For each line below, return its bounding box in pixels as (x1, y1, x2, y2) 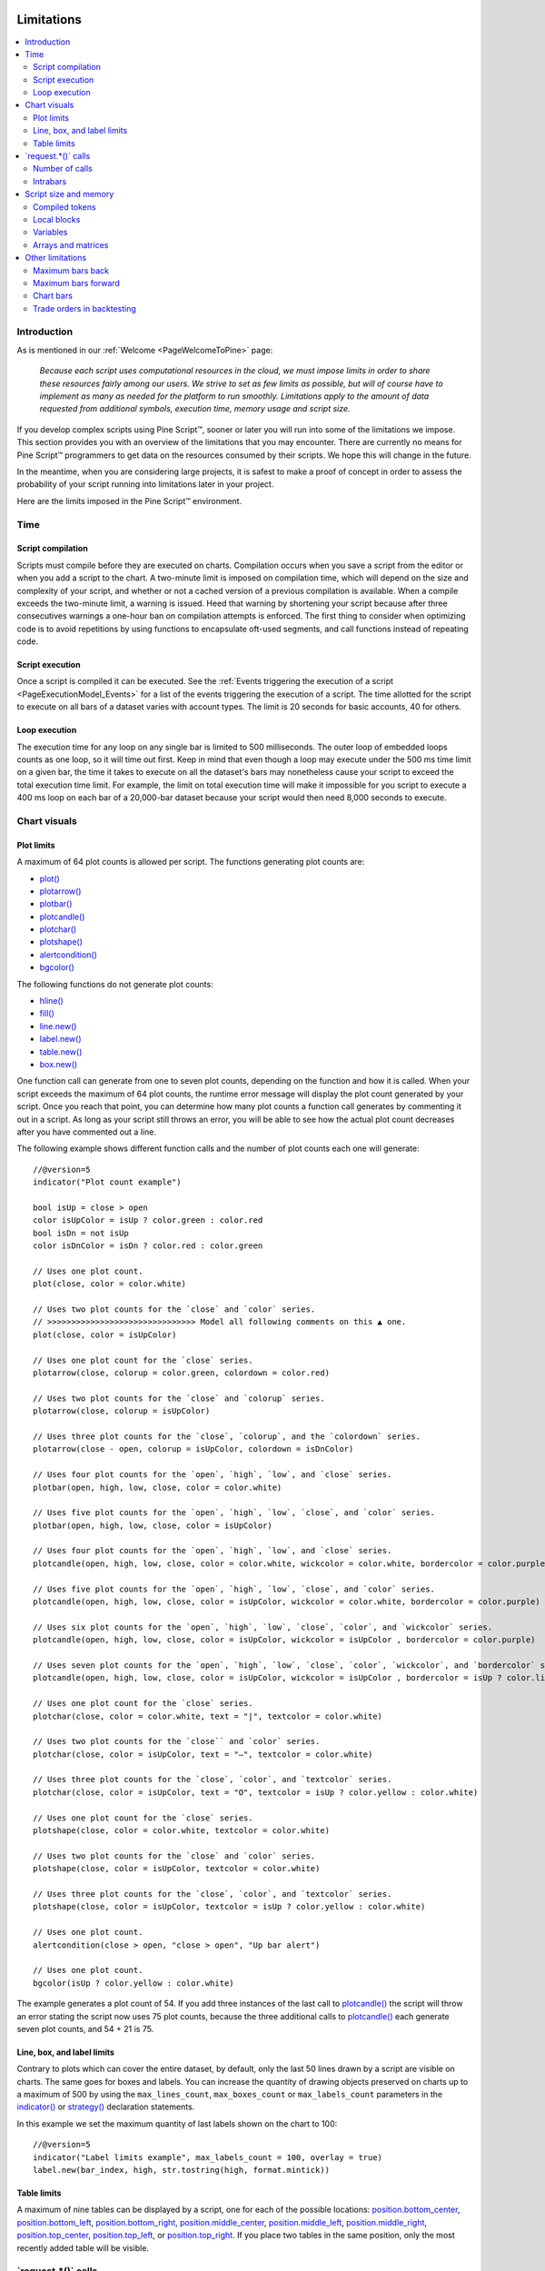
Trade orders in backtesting (33, 302, 136, 313)
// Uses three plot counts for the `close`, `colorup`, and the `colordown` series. (33, 1431, 421, 1442)
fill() (39, 1008, 54, 1019)
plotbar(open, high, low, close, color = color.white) (33, 1482, 282, 1493)
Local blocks (33, 213, 81, 224)
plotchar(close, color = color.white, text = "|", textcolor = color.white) (33, 1711, 383, 1721)
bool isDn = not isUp (33, 1227, 129, 1238)
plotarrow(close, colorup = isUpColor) (33, 1406, 211, 1416)
